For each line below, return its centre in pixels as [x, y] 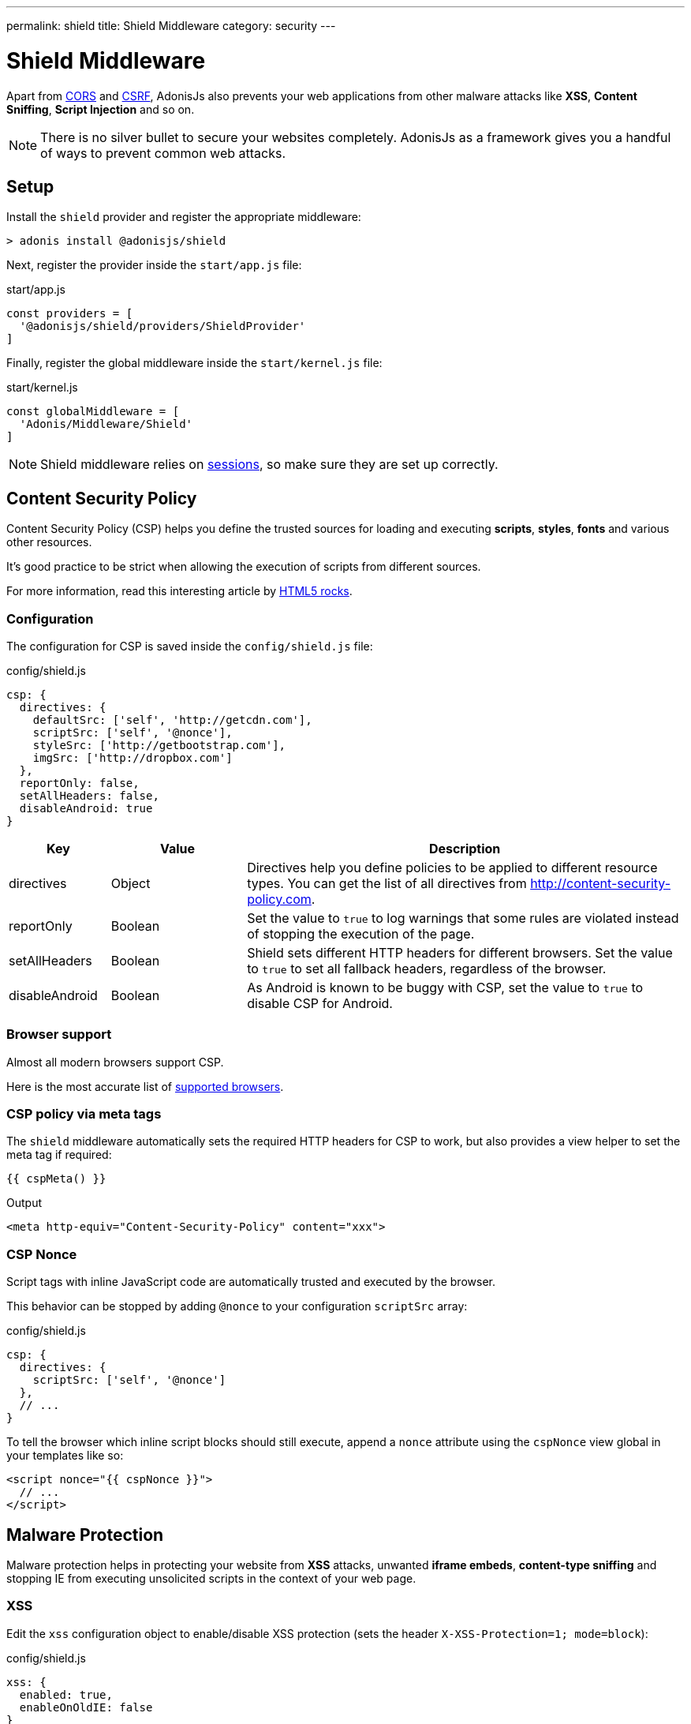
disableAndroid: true [86, 808]
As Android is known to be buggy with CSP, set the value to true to [445, 987]
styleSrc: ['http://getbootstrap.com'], [159, 745]
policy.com [279, 899]
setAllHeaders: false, [89, 795]
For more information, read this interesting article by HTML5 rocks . [179, 591]
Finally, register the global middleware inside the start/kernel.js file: [194, 363]
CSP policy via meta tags [84, 1114]
